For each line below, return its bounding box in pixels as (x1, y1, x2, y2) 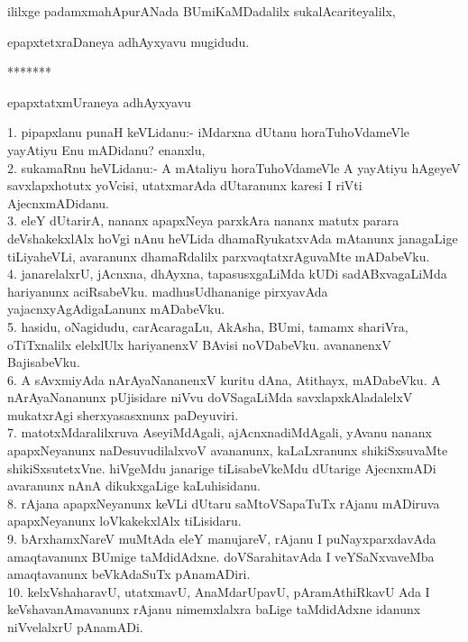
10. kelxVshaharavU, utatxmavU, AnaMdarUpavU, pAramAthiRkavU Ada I (7, 582, 430, 601)
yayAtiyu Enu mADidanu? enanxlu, (7, 140, 206, 159)
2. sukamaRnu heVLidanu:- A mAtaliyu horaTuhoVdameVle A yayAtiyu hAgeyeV (7, 158, 461, 177)
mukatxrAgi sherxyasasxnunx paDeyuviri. (7, 405, 239, 424)
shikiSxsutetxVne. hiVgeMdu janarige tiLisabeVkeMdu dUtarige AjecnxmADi (7, 458, 436, 477)
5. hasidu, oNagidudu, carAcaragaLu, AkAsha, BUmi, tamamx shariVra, (7, 316, 408, 335)
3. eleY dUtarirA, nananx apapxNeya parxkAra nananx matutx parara (7, 211, 399, 230)
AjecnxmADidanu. (7, 193, 109, 212)
